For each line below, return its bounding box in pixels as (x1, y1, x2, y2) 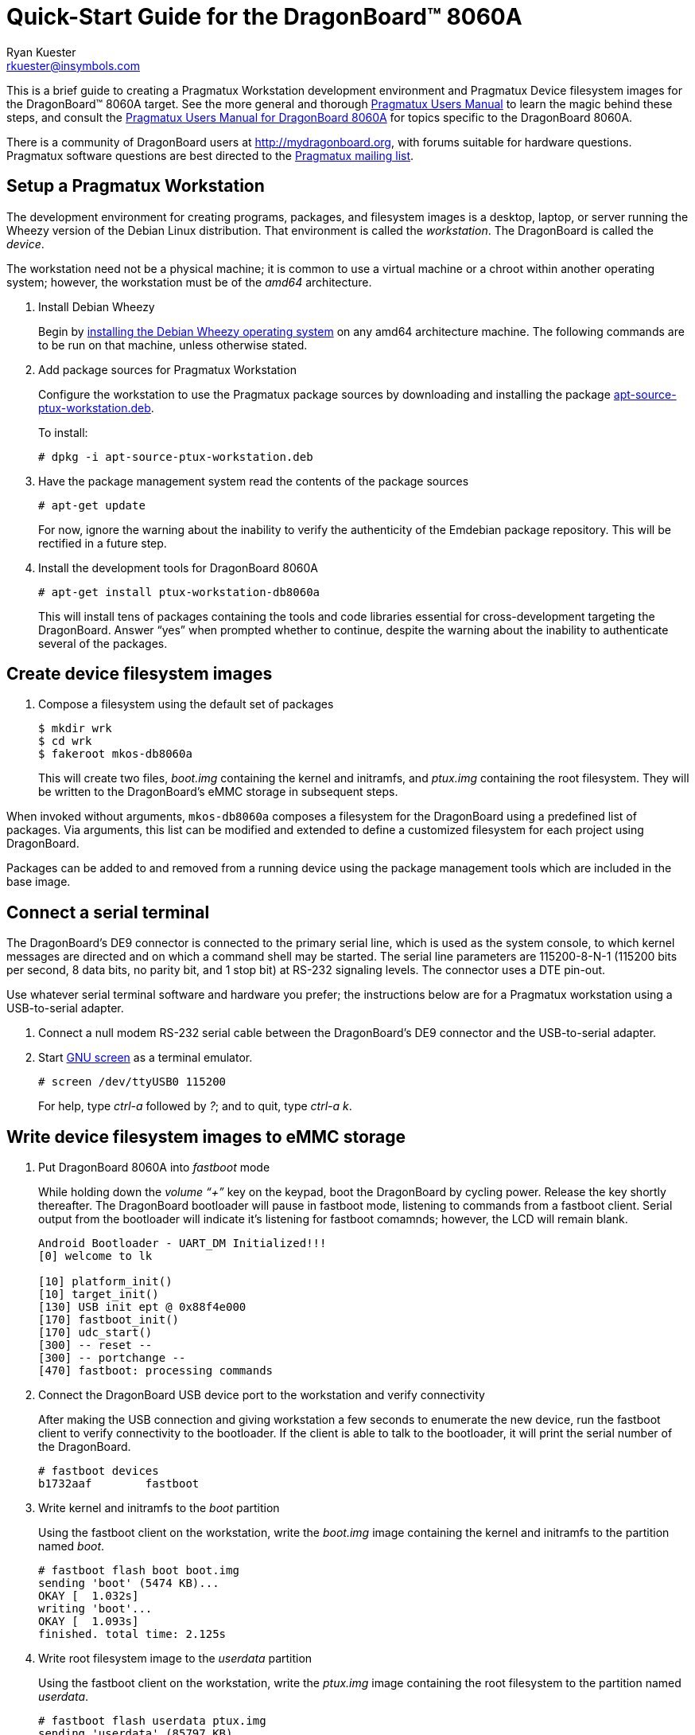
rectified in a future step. (38, 536, 167, 550)
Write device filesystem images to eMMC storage (6, 1126, 406, 1147)
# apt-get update (38, 498, 146, 512)
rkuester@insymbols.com (6, 58, 141, 72)
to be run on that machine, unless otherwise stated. (38, 337, 308, 352)
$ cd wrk (38, 735, 92, 748)
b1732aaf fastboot (38, 1477, 200, 1491)
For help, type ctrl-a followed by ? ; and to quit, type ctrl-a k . (38, 1099, 352, 1113)
